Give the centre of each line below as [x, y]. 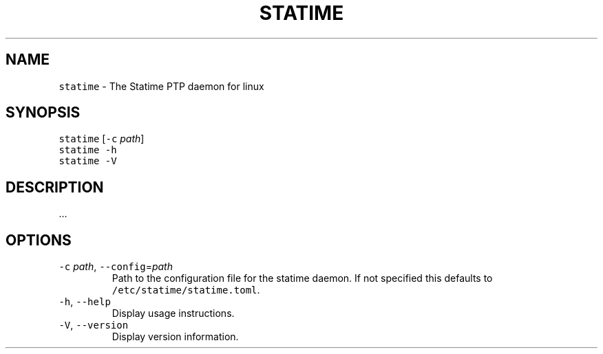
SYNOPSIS [43, 113]
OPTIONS [39, 240]
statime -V [88, 161]
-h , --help [85, 302]
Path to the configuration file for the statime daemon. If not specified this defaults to [302, 278]
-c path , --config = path [116, 267]
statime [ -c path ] [102, 139]
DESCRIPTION [55, 187]
